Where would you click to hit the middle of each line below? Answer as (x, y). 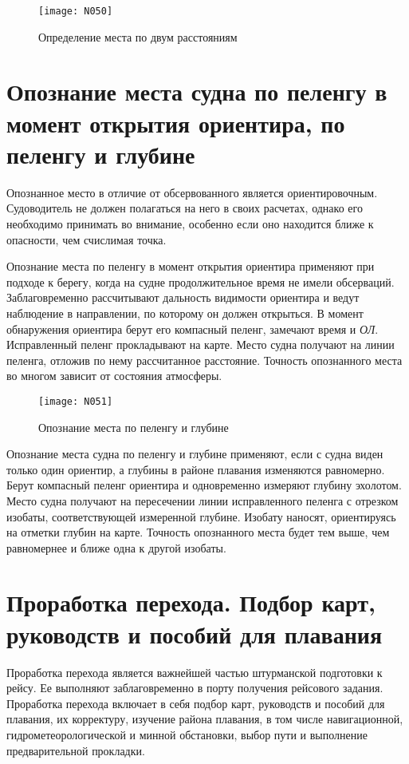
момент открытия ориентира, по (176, 123)
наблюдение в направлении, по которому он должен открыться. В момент (185, 313)
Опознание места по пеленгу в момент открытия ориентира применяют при (191, 266)
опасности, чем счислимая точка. (87, 239)
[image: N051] (76, 401)
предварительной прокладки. (76, 750)
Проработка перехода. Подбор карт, (191, 602)
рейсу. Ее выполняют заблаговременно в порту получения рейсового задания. (195, 688)
